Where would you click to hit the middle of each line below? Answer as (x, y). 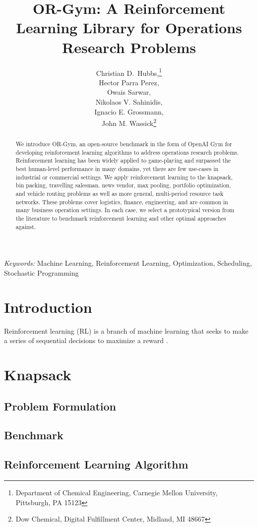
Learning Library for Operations (129, 28)
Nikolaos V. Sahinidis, (129, 101)
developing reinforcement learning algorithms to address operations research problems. (127, 152)
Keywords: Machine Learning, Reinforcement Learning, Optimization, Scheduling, (128, 263)
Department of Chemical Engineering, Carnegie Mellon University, (117, 493)
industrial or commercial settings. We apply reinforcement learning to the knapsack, (124, 177)
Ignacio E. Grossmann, (129, 111)
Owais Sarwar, (129, 92)
